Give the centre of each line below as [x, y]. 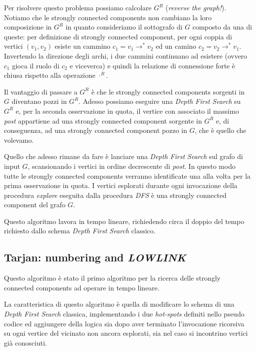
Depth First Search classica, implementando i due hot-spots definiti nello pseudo [124, 314]
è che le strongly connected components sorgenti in [168, 91]
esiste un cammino [83, 46]
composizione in [28, 27]
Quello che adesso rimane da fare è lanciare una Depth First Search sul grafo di [124, 156]
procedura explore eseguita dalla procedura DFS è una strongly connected [115, 195]
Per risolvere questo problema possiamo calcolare [78, 7]
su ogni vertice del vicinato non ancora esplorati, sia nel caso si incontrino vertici [126, 333]
